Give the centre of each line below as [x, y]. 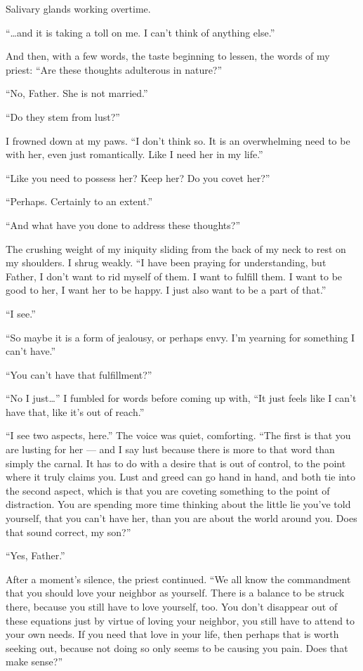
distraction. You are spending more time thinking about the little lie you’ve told [178, 504]
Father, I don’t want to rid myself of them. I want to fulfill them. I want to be [174, 276]
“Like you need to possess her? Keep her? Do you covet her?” [138, 177]
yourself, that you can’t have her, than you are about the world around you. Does [181, 518]
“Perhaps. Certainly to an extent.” [79, 201]
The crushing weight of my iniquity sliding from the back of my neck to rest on [176, 248]
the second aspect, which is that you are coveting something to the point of [168, 490]
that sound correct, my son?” [68, 532]
